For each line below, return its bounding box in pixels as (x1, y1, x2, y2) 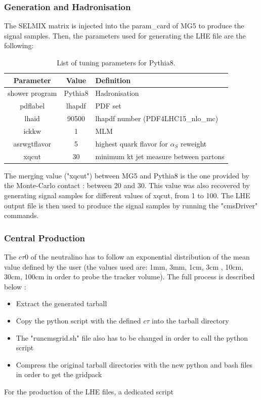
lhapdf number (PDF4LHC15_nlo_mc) (95, 113, 219, 124)
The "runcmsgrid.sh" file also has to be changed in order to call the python (16, 332, 248, 343)
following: (4, 40, 34, 51)
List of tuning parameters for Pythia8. (57, 57, 176, 67)
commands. (4, 210, 39, 221)
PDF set (95, 100, 121, 111)
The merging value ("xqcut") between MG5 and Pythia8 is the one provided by (4, 170, 249, 180)
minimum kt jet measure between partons (95, 151, 225, 161)
